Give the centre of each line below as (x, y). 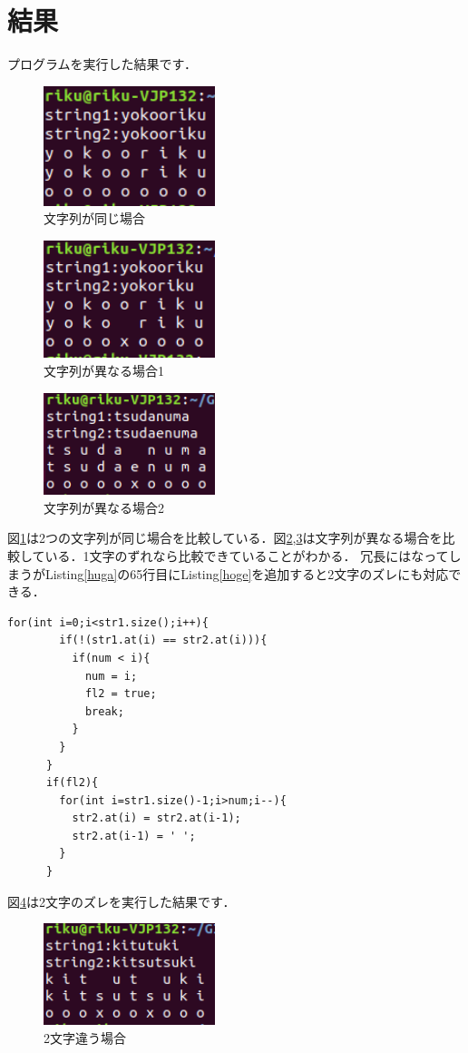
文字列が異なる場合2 (104, 507)
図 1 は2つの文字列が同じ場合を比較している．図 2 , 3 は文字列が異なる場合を (225, 538)
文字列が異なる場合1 (104, 371)
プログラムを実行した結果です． (102, 64)
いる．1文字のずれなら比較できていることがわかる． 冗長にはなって (247, 555)
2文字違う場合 (85, 1037)
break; (104, 711)
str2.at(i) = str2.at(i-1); (156, 818)
